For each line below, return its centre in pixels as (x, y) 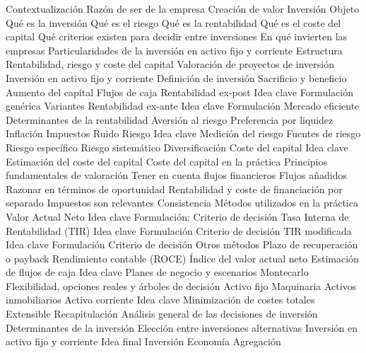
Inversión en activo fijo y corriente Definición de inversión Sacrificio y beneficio (176, 77)
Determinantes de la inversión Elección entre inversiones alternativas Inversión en (182, 327)
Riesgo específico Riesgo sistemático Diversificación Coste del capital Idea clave (177, 147)
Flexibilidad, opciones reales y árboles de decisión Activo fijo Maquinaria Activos (181, 285)
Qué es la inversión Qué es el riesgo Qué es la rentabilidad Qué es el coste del (173, 22)
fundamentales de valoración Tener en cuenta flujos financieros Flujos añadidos (176, 175)
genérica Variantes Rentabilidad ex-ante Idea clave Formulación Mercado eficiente (183, 106)
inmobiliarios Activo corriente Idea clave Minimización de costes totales (160, 300)
